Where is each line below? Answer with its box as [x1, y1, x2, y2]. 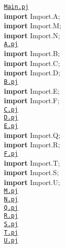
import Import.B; [4, 48, 60, 59]
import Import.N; [4, 30, 60, 40]
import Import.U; [4, 177, 60, 187]
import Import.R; [4, 139, 60, 150]
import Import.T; [4, 157, 60, 168]
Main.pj [4, 3, 29, 10]
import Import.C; [4, 58, 60, 68]
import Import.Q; [4, 129, 61, 140]
